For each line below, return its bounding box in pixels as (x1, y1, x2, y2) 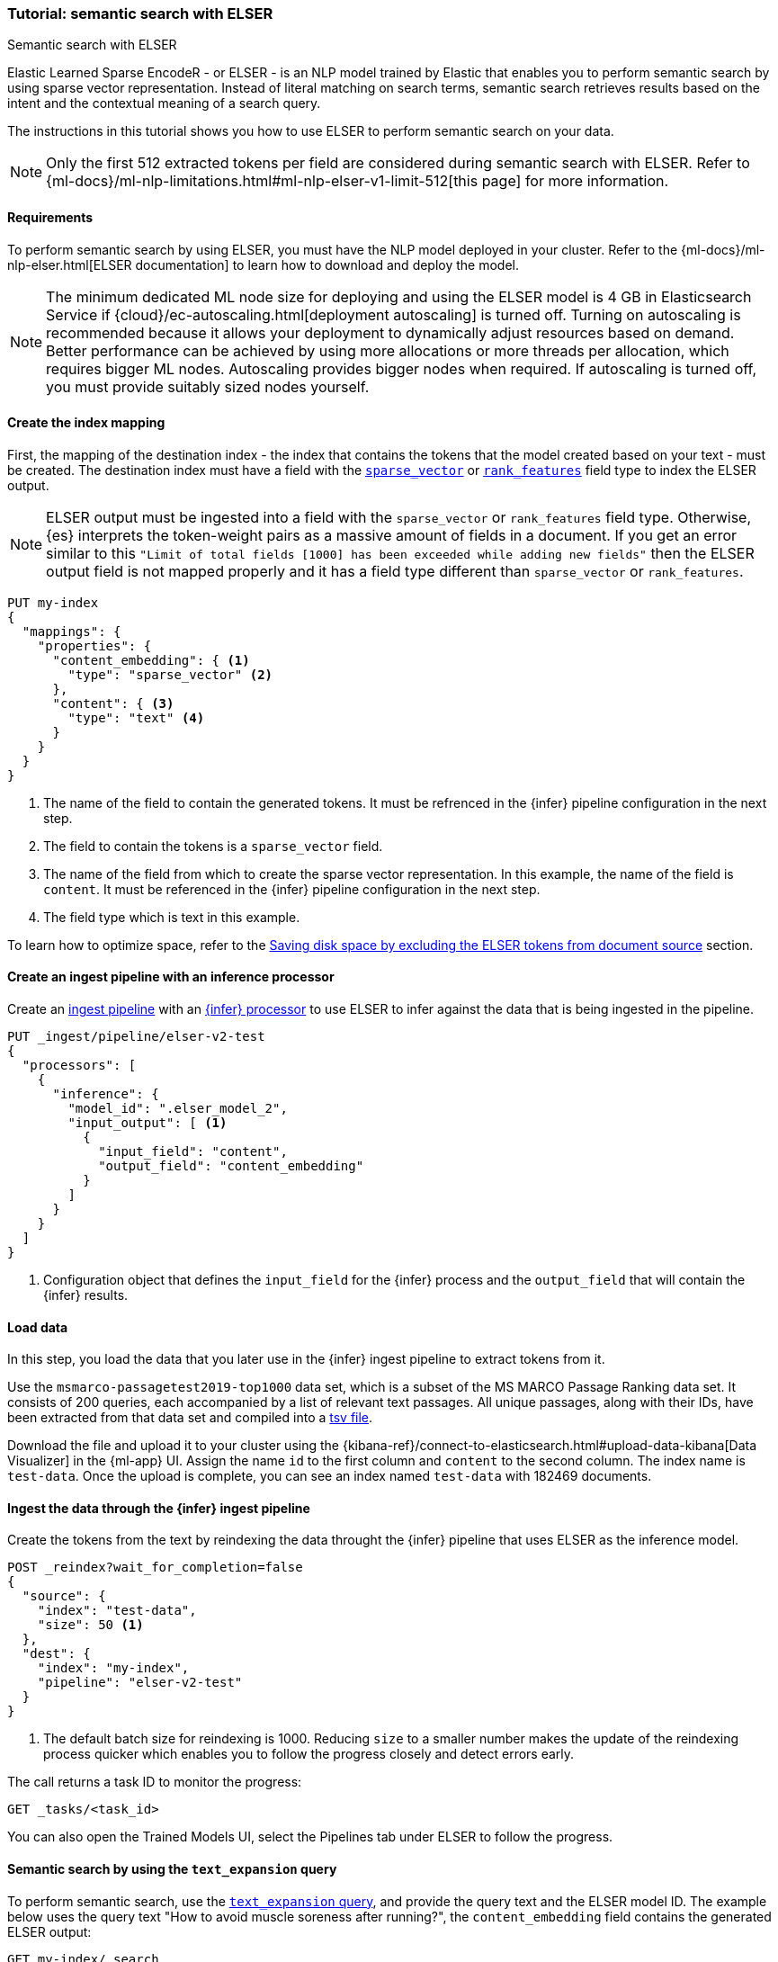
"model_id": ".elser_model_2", (67, 1101, 288, 1116)
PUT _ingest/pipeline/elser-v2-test (7, 1029, 265, 1044)
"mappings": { (22, 623, 121, 639)
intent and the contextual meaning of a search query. (7, 95, 321, 112)
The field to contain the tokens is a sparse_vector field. (43, 838, 383, 854)
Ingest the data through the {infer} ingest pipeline (7, 1500, 310, 1516)
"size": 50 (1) (37, 1617, 144, 1633)
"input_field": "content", (98, 1144, 288, 1160)
